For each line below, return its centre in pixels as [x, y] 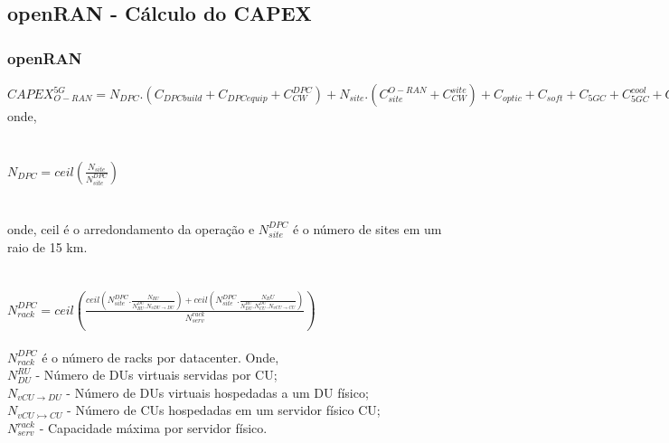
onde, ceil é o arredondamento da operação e [131, 228]
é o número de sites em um [367, 228]
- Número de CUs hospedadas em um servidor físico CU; [224, 410]
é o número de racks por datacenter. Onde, [160, 357]
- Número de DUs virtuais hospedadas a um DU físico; [217, 392]
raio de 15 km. [47, 246]
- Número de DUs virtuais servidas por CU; [156, 375]
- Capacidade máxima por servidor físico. [153, 428]
